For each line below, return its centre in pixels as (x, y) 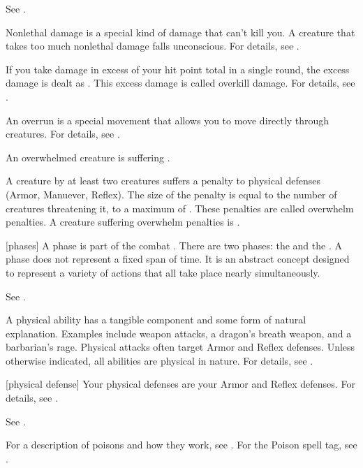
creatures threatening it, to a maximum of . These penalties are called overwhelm (180, 208)
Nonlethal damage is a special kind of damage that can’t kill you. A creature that (180, 32)
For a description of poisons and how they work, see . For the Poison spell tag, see (181, 445)
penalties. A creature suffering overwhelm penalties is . (123, 222)
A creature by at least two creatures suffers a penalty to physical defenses (163, 181)
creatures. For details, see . (63, 134)
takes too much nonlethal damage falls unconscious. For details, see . (153, 46)
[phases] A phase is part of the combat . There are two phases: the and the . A (174, 245)
